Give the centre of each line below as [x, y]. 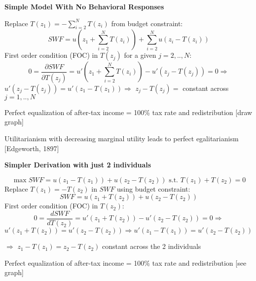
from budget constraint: [147, 23]
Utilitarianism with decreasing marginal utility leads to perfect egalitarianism [122, 139]
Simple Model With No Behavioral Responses [84, 6]
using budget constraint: [154, 188]
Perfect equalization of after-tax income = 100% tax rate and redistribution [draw [128, 112]
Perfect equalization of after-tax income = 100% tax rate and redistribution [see [126, 262]
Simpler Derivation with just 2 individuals [78, 165]
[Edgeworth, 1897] [32, 148]
